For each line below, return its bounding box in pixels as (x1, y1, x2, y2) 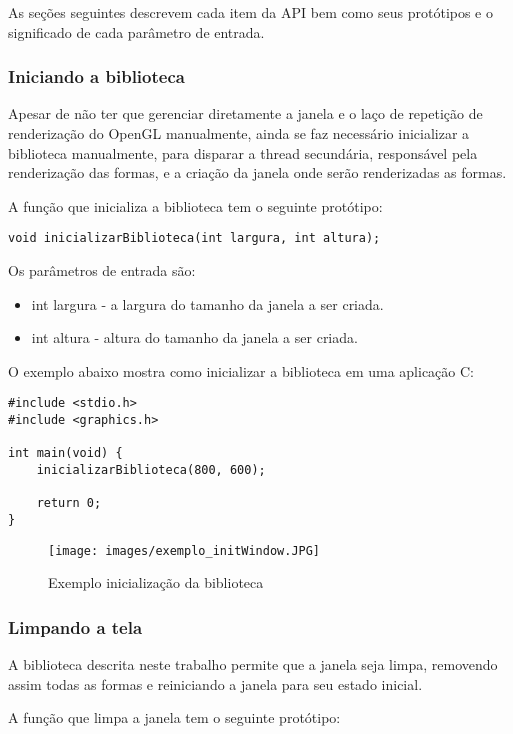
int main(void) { (8, 446, 123, 461)
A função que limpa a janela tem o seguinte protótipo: (8, 707, 341, 728)
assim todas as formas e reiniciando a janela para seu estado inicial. (8, 673, 423, 694)
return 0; (36, 496, 102, 511)
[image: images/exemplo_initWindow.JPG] (48, 543, 321, 558)
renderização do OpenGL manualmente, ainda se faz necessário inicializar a (8, 123, 470, 143)
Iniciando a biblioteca (8, 64, 185, 89)
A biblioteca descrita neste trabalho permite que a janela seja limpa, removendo (8, 654, 498, 675)
